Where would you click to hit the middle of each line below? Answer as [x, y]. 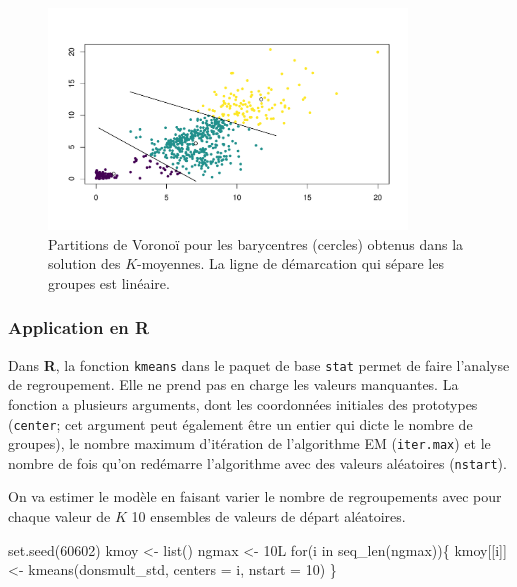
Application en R [79, 327]
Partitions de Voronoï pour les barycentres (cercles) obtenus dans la [256, 243]
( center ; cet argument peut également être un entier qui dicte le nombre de [240, 423]
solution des [84, 263]
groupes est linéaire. [109, 282]
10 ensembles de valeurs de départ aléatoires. [268, 516]
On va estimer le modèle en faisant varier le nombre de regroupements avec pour [255, 496]
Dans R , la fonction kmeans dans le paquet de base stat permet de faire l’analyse [259, 364]
